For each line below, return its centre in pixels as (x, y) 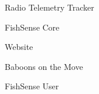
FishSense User (32, 86)
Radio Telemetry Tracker (49, 7)
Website (19, 47)
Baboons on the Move (44, 66)
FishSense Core (32, 27)
